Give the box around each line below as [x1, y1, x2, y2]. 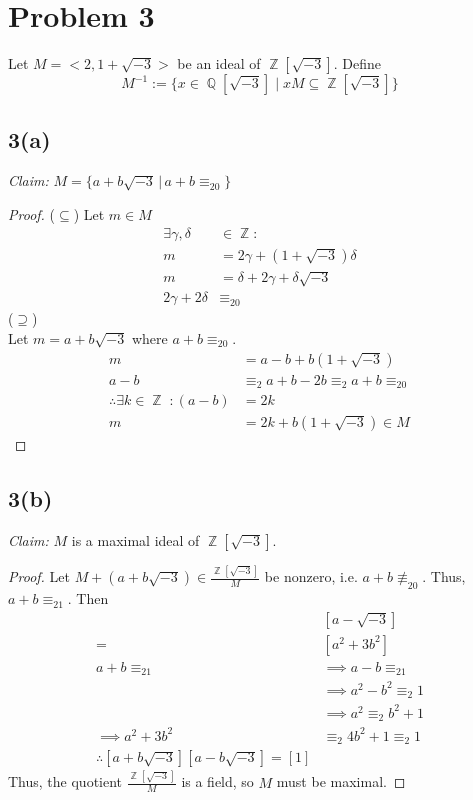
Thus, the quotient [8, 771, 123, 792]
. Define [333, 53, 381, 74]
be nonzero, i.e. [264, 566, 358, 587]
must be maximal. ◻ [276, 771, 406, 792]
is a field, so [181, 771, 254, 792]
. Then [67, 588, 109, 609]
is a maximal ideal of [71, 529, 200, 550]
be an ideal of [177, 53, 261, 74]
